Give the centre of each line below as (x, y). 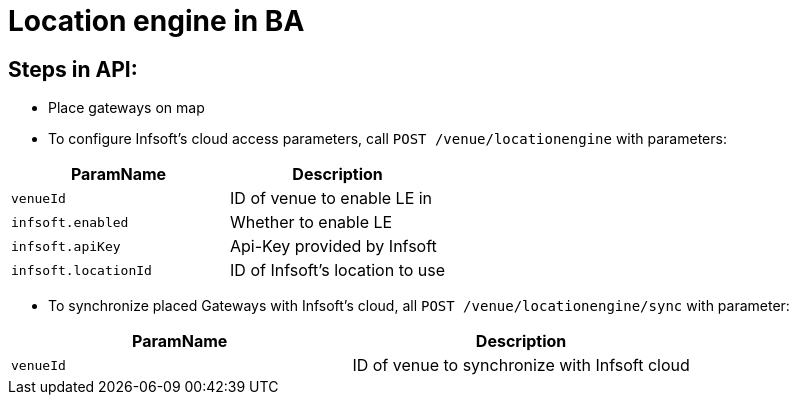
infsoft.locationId (81, 270)
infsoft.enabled (70, 222)
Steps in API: (73, 69)
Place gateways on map (126, 108)
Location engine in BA (156, 21)
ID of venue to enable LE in (331, 198)
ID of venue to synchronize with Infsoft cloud (521, 365)
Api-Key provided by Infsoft (333, 246)
